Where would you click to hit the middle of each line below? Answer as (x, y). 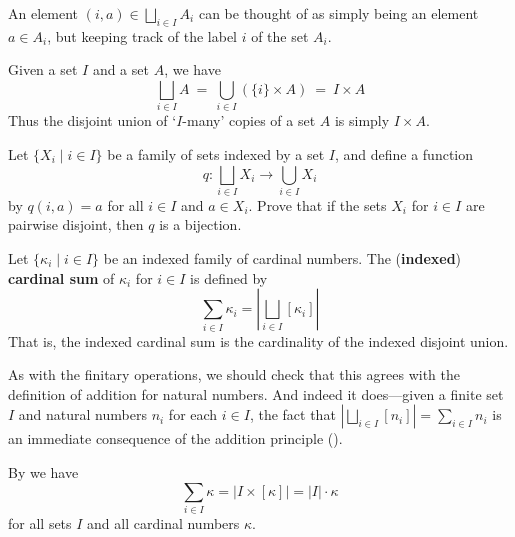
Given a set (43, 69)
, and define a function (404, 153)
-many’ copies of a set (249, 120)
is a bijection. (200, 224)
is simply (362, 120)
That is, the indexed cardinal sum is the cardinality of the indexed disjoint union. (258, 340)
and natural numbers (82, 414)
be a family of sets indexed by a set (216, 153)
